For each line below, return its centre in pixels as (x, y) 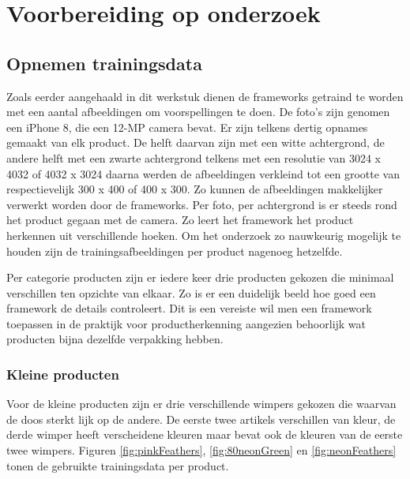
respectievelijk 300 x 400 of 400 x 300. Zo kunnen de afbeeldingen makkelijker (195, 189)
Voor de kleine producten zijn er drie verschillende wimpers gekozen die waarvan (201, 404)
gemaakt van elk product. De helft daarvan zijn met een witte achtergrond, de (196, 142)
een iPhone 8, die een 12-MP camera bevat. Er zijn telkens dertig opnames (187, 127)
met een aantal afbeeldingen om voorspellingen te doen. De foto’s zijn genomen (198, 112)
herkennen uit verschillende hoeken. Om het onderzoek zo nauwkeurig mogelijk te (204, 235)
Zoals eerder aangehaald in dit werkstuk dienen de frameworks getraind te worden (205, 96)
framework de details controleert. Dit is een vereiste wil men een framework (189, 308)
